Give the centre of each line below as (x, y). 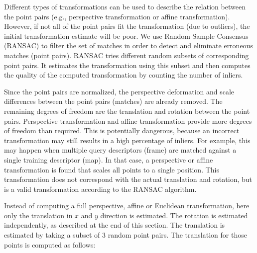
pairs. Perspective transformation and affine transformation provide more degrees (128, 121)
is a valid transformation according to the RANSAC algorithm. (100, 189)
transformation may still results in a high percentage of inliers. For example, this (127, 140)
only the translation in (38, 215)
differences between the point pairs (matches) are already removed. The (113, 101)
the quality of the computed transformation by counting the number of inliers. (124, 75)
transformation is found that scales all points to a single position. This (112, 169)
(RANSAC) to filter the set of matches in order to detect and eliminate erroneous (128, 45)
